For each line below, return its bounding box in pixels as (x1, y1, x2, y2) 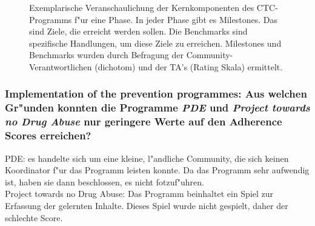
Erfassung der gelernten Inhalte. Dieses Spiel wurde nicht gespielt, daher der (5, 199, 288, 211)
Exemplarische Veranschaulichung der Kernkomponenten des (29, 1, 254, 13)
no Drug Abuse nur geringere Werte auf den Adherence (5, 114, 282, 129)
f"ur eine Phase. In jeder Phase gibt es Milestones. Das (75, 13, 277, 25)
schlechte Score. (5, 211, 63, 224)
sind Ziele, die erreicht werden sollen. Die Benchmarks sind (29, 25, 248, 38)
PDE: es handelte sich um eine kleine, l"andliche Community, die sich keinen (5, 151, 289, 164)
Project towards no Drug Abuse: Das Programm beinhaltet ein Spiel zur (5, 187, 274, 200)
